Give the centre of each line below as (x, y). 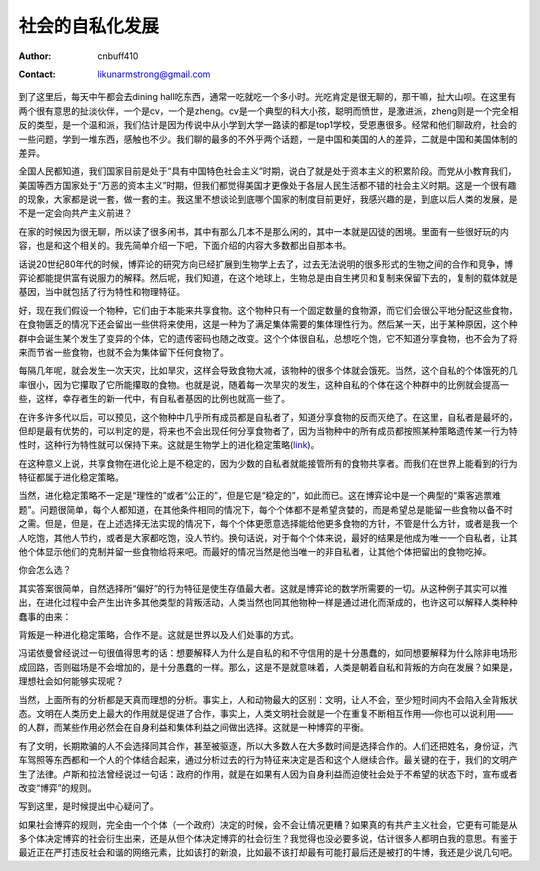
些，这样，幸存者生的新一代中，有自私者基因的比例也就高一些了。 (154, 399)
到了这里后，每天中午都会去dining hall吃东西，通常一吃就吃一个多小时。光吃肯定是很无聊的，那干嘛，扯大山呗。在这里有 (267, 97)
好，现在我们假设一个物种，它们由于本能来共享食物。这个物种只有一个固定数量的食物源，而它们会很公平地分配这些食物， (268, 310)
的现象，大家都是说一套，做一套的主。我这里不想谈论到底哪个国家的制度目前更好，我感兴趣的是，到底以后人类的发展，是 (268, 199)
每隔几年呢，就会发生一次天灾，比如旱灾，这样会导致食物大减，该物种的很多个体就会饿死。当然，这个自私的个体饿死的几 (268, 371)
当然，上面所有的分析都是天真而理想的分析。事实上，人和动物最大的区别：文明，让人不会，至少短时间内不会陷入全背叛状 (268, 699)
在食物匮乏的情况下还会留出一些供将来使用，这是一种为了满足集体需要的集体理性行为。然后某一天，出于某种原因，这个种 (268, 324)
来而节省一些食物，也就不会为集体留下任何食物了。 (123, 352)
